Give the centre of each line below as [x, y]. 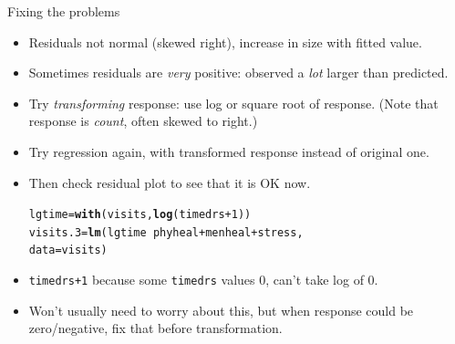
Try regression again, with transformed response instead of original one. [229, 151]
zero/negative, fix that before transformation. [155, 328]
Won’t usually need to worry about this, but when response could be [221, 310]
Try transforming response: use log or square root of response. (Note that [233, 103]
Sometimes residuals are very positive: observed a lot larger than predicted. [238, 73]
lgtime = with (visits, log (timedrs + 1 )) [140, 215]
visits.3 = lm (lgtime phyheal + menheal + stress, [166, 232]
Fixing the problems [64, 11]
